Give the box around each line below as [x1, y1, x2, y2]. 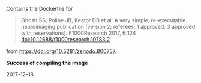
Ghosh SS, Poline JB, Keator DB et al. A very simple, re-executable [20, 17, 186, 23]
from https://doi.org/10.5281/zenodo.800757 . [6, 48, 117, 55]
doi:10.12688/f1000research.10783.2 [20, 36, 110, 43]
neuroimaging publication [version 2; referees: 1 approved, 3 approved [20, 23, 196, 30]
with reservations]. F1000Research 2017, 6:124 [20, 29, 136, 37]
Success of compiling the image [6, 60, 88, 66]
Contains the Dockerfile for [6, 5, 73, 12]
